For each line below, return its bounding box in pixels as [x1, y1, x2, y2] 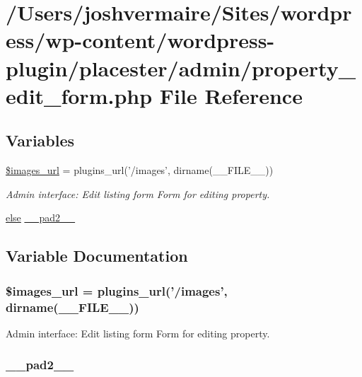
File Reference [159, 81, 303, 110]
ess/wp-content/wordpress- [6, 25, 275, 54]
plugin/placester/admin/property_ [6, 53, 356, 82]
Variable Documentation [6, 245, 188, 267]
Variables [6, 129, 75, 151]
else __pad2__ [6, 210, 76, 225]
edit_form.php [6, 81, 153, 110]
